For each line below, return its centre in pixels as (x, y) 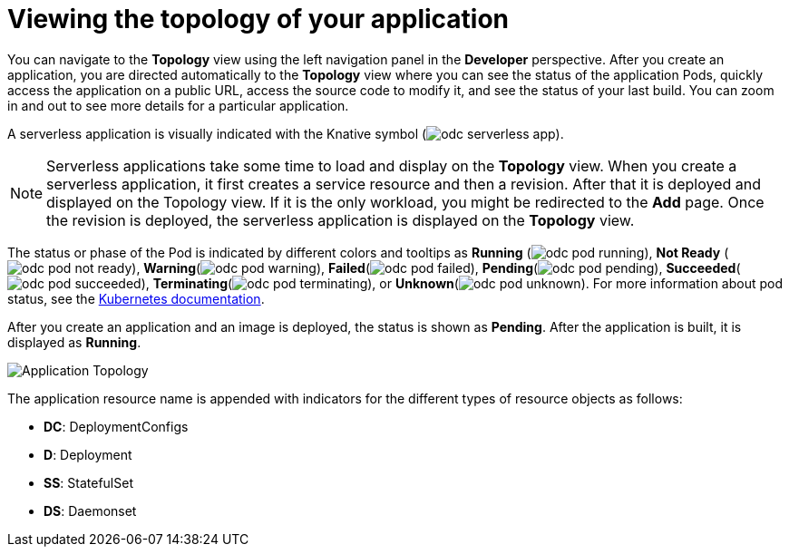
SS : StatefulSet (88, 482)
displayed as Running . (74, 342)
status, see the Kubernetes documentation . (136, 298)
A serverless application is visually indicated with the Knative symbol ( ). (286, 133)
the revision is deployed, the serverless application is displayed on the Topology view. (341, 220)
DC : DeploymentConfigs (116, 426)
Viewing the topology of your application (258, 19)
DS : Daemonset (90, 510)
